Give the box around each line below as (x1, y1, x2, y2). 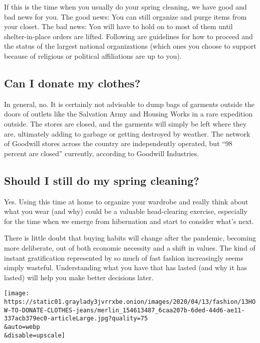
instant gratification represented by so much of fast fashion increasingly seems (4, 252, 243, 263)
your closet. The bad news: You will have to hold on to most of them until (4, 21, 233, 32)
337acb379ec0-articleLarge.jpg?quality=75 (4, 315, 148, 322)
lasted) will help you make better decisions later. (4, 272, 154, 282)
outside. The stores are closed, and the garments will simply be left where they (4, 118, 247, 129)
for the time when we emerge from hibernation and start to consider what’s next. (4, 215, 254, 226)
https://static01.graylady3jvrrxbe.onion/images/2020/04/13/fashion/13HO (4, 298, 256, 305)
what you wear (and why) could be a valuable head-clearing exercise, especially (4, 206, 247, 216)
